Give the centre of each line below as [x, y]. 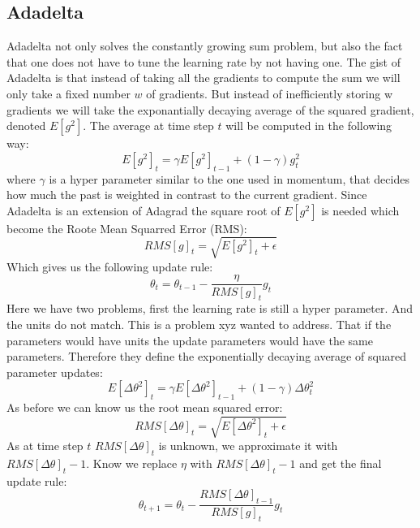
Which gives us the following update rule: [110, 266]
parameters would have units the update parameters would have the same [190, 340]
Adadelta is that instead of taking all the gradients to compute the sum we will [204, 78]
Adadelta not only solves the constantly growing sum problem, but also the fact [205, 46]
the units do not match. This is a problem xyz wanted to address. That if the [199, 324]
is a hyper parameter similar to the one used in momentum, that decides [229, 178]
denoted [26, 126]
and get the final [341, 463]
